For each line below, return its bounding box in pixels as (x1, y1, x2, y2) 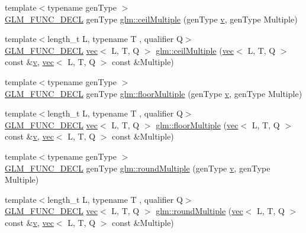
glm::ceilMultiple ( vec (156, 44, 234, 56)
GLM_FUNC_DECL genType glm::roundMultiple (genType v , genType (5, 161, 270, 174)
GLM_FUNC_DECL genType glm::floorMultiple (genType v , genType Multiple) (5, 87, 302, 99)
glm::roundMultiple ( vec (156, 205, 243, 217)
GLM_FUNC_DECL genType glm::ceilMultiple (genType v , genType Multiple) (5, 12, 298, 25)
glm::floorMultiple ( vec (156, 118, 239, 131)
